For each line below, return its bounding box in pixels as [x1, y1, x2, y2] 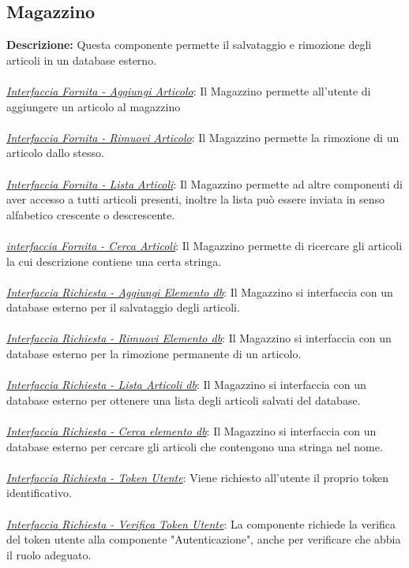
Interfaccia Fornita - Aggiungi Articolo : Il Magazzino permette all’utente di [6, 82, 371, 99]
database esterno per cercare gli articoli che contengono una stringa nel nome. [6, 438, 383, 454]
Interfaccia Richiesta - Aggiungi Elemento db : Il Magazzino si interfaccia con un [6, 283, 393, 300]
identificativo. [6, 484, 72, 501]
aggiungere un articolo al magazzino [6, 98, 181, 114]
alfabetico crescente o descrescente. [6, 206, 175, 222]
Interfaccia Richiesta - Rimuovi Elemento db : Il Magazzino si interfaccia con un [6, 330, 392, 346]
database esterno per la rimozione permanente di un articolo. [6, 346, 302, 362]
